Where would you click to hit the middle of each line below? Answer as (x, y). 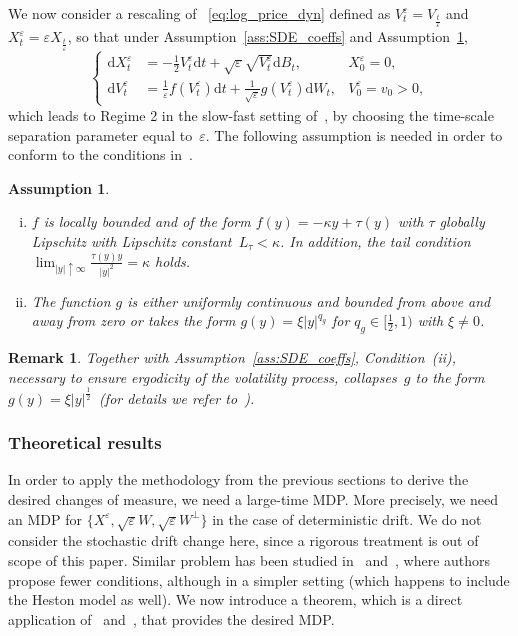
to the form (450, 376)
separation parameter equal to (100, 134)
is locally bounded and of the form (147, 221)
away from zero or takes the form (133, 320)
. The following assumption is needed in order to (354, 134)
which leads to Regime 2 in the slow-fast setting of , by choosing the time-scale (251, 114)
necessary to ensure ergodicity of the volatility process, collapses (202, 376)
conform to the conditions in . (100, 154)
